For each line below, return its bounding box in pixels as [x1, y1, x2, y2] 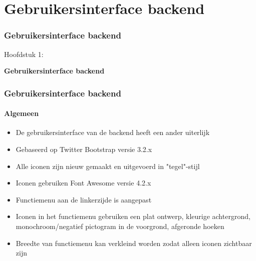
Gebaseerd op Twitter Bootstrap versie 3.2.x [16, 144, 152, 154]
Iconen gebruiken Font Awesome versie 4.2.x [16, 177, 151, 188]
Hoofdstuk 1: [4, 48, 44, 59]
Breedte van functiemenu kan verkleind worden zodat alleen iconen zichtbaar [16, 237, 252, 248]
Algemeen [4, 108, 39, 118]
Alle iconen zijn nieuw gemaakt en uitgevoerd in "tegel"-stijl [16, 160, 200, 171]
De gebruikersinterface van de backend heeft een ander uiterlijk [16, 127, 210, 137]
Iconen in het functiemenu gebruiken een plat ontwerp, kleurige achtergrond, [16, 211, 250, 221]
